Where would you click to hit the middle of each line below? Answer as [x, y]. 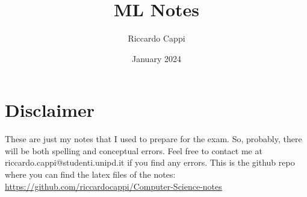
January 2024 [157, 58]
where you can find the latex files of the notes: [90, 174]
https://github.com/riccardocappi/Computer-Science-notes [113, 186]
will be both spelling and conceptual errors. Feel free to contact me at [134, 150]
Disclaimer [50, 110]
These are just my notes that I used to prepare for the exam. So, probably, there [153, 139]
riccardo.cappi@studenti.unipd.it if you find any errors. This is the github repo [150, 162]
